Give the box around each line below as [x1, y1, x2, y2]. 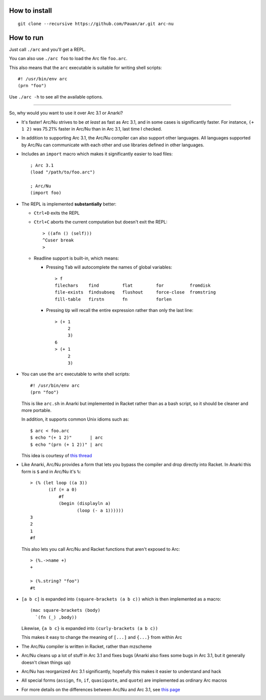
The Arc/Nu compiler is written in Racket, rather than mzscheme [21, 643, 152, 649]
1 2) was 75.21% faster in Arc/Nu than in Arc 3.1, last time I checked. [21, 126, 162, 132]
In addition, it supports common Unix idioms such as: [21, 416, 130, 422]
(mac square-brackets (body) [30, 607, 100, 613]
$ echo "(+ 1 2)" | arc [30, 435, 103, 440]
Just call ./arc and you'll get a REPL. [9, 46, 86, 52]
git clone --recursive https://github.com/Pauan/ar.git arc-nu [18, 21, 174, 27]
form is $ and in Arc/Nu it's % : [21, 468, 81, 474]
